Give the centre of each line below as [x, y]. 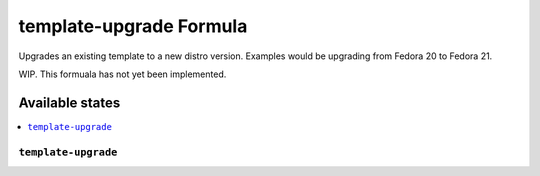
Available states [69, 102]
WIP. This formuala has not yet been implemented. [122, 74]
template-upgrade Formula [133, 26]
